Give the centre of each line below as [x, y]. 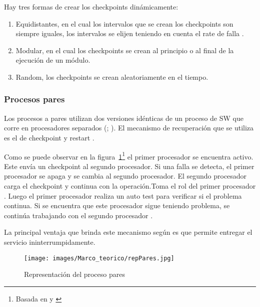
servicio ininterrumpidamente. [50, 242]
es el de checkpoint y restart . [49, 137]
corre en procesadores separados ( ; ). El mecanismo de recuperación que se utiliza [129, 128]
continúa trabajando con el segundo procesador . [78, 215]
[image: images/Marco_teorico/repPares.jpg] [99, 258]
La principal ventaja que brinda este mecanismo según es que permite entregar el [128, 232]
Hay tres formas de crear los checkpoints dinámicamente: [91, 7]
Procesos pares [34, 99]
